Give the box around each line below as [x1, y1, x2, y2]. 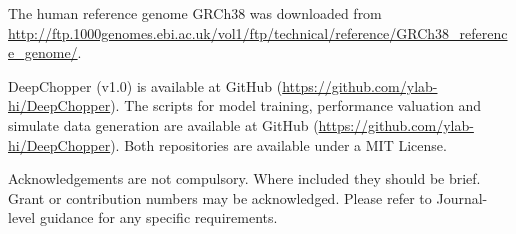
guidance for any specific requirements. [39, 207, 278, 228]
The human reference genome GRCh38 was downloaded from [8, 3, 382, 23]
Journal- [436, 187, 488, 208]
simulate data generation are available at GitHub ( [8, 114, 319, 135]
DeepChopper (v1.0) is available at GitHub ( [8, 75, 283, 96]
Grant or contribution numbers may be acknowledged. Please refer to [8, 187, 432, 208]
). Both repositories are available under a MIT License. [110, 134, 447, 155]
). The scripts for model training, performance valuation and [110, 95, 482, 116]
